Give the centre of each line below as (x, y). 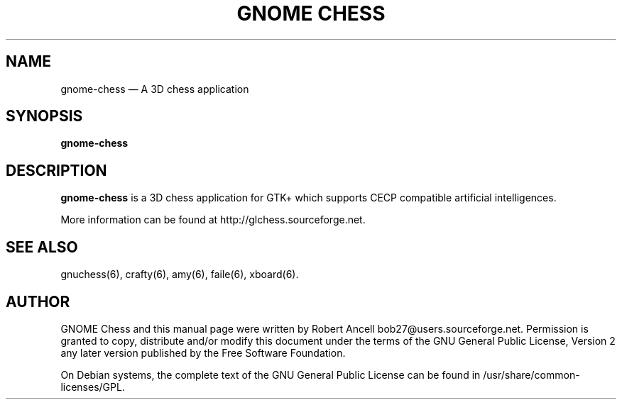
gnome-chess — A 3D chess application (155, 89)
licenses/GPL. (93, 387)
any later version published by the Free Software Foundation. (203, 353)
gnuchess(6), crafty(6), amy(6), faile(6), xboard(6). (180, 274)
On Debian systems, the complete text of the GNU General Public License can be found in (271, 375)
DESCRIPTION (56, 170)
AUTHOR (38, 301)
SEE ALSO (42, 247)
